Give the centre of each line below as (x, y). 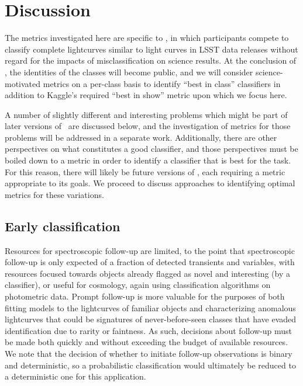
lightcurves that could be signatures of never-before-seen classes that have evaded (151, 319)
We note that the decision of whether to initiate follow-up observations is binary (149, 353)
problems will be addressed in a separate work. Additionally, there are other (141, 137)
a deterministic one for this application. (75, 376)
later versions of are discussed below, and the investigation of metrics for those (148, 126)
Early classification (63, 226)
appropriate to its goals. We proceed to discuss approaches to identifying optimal (150, 183)
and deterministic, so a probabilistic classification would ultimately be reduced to (150, 365)
